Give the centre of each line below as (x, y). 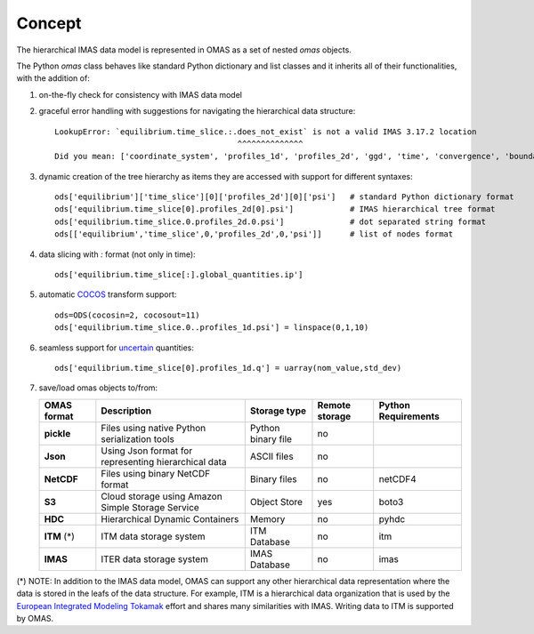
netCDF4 (398, 478)
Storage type (278, 411)
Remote (334, 405)
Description (126, 411)
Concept (49, 23)
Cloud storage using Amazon (162, 496)
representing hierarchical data (164, 461)
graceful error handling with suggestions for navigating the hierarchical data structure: (197, 111)
